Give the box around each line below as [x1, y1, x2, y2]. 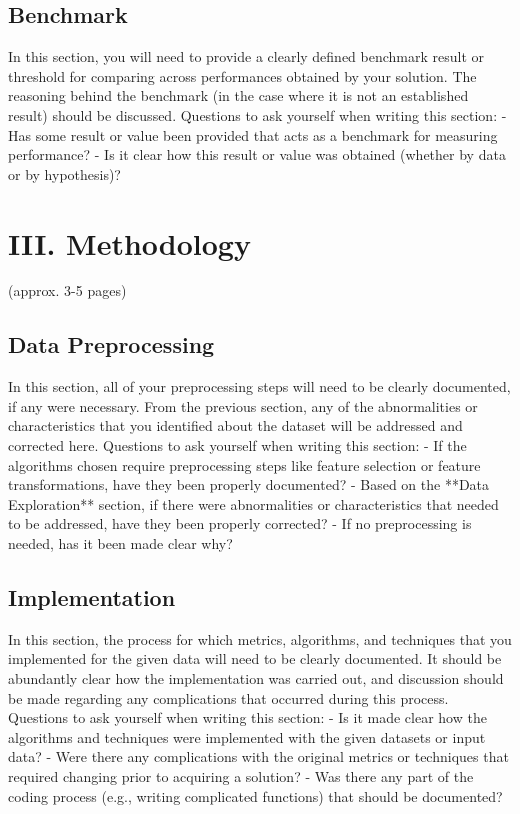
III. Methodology [8, 222, 251, 263]
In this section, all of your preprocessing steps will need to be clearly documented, [8, 376, 511, 397]
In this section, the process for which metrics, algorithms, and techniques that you [8, 628, 512, 649]
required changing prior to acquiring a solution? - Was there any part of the [8, 765, 474, 786]
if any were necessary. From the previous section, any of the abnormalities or [8, 395, 478, 416]
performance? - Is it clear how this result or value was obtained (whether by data [8, 144, 506, 165]
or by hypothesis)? [8, 163, 121, 184]
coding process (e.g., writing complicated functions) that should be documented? [8, 785, 503, 806]
